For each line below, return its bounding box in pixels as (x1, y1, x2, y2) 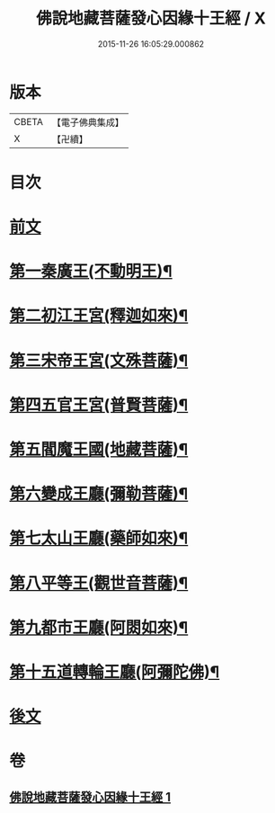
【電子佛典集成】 (51, 116, 124, 129)
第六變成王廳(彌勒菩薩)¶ (9, 484, 189, 505)
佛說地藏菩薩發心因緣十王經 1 (9, 789, 172, 805)
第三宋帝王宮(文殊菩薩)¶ (9, 350, 189, 371)
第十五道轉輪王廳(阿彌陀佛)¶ (9, 662, 220, 682)
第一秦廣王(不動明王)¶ (9, 262, 173, 281)
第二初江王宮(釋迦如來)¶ (9, 306, 189, 326)
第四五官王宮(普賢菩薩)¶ (9, 395, 189, 415)
